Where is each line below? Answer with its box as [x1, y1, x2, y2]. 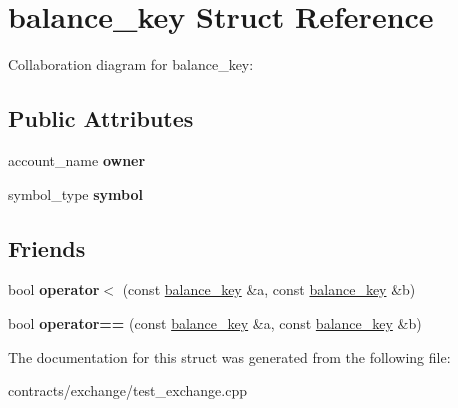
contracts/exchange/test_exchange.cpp [8, 380, 247, 401]
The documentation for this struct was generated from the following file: [8, 346, 451, 367]
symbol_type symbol [8, 183, 143, 204]
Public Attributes [8, 103, 194, 134]
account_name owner [8, 149, 146, 170]
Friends [8, 232, 86, 263]
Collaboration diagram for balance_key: [8, 54, 254, 75]
